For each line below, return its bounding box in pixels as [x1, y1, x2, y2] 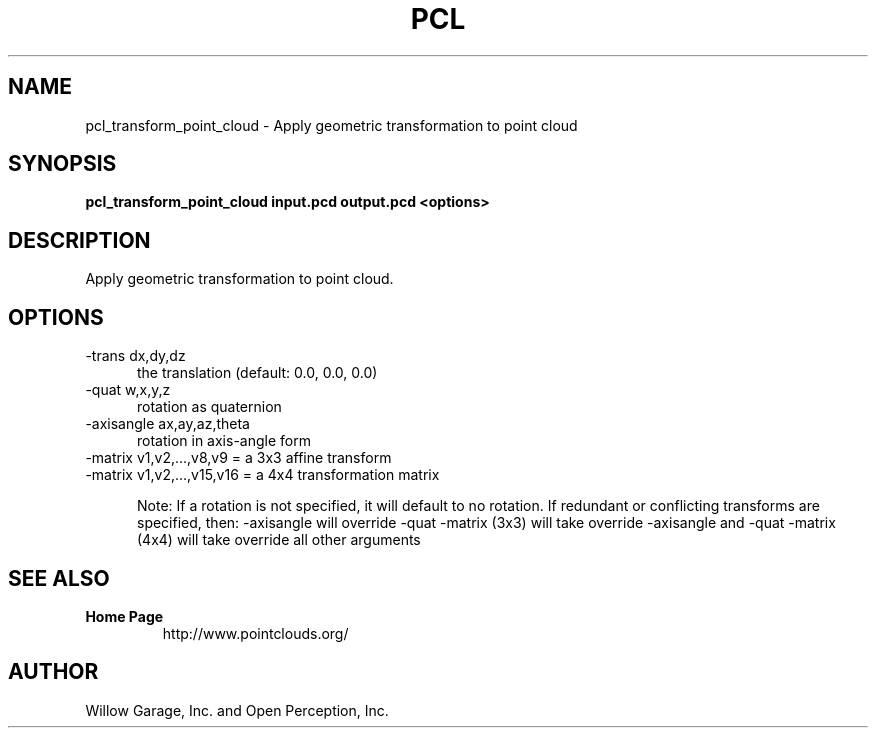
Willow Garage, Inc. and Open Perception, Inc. [85, 701, 389, 719]
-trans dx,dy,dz [85, 347, 186, 365]
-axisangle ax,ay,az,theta [85, 415, 250, 433]
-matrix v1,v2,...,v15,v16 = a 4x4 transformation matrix [85, 466, 440, 484]
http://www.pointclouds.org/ [162, 624, 349, 642]
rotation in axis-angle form [137, 432, 311, 450]
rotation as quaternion [137, 398, 282, 416]
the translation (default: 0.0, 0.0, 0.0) [137, 364, 378, 382]
